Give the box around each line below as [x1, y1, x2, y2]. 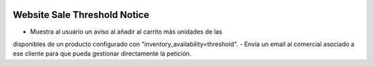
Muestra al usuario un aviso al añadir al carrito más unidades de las [30, 27, 223, 36]
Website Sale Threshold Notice [12, 9, 150, 21]
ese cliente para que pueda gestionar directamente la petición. [12, 49, 192, 58]
